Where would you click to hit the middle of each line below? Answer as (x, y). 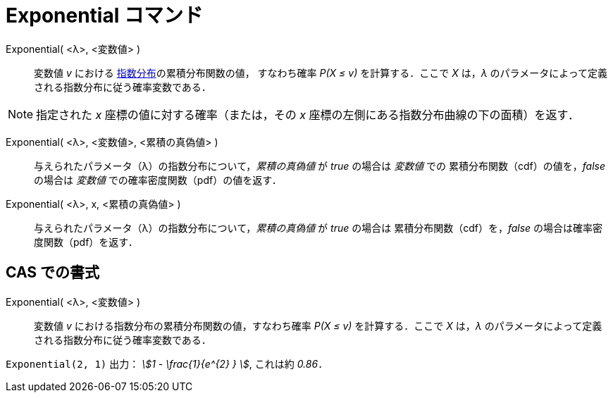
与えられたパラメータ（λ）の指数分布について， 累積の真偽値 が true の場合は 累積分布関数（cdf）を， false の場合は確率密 (318, 228)
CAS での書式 (53, 273)
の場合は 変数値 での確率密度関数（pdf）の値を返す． (158, 180)
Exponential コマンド (104, 15)
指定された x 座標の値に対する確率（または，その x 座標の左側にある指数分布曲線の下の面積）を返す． (308, 114)
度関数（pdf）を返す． (86, 242)
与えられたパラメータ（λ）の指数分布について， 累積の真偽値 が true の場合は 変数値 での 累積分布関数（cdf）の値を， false (320, 166)
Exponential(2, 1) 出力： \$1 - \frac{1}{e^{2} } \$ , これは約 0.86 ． (167, 363)
